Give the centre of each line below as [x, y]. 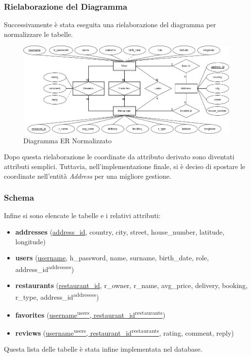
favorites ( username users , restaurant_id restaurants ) [90, 314]
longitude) [31, 241]
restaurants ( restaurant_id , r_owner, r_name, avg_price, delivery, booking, [131, 285]
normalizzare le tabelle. [39, 34]
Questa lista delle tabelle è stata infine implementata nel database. [103, 349]
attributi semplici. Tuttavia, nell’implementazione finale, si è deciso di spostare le [125, 166]
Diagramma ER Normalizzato [67, 140]
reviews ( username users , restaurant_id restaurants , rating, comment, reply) [125, 332]
